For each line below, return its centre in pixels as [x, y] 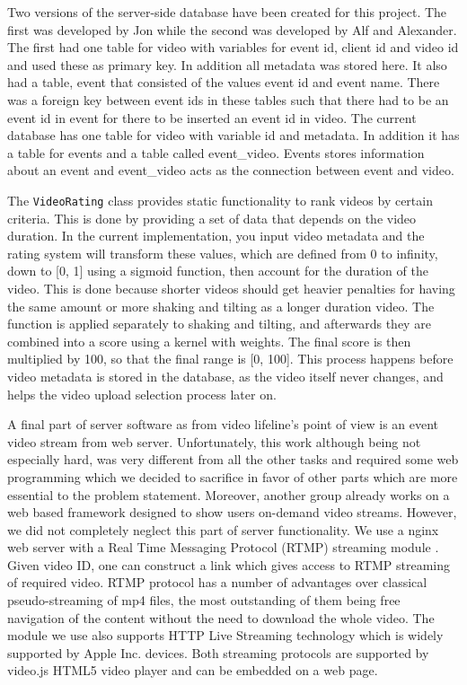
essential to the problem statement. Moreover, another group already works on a [229, 494]
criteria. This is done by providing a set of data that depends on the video [212, 218]
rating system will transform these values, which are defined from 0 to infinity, [223, 253]
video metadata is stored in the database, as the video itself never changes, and [225, 376]
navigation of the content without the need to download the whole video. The [221, 617]
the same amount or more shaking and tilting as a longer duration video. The [221, 306]
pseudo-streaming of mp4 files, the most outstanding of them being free [204, 600]
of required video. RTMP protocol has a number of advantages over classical [217, 582]
